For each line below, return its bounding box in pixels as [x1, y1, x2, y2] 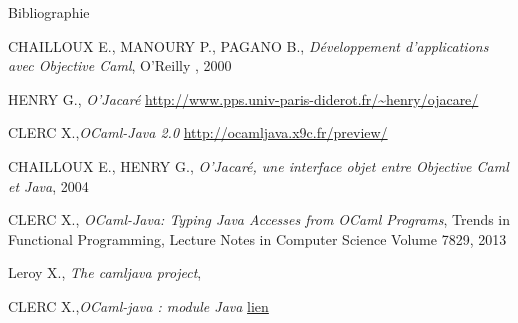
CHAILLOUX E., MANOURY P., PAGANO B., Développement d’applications [8, 35, 489, 56]
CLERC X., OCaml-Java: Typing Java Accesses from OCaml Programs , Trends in [8, 209, 511, 230]
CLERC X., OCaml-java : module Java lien [8, 295, 269, 316]
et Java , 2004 [8, 175, 89, 196]
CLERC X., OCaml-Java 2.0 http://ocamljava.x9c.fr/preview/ [8, 122, 388, 143]
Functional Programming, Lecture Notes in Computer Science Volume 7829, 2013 [8, 228, 507, 249]
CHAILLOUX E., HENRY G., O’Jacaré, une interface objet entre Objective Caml [8, 155, 509, 176]
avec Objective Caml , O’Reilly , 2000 [8, 55, 232, 76]
